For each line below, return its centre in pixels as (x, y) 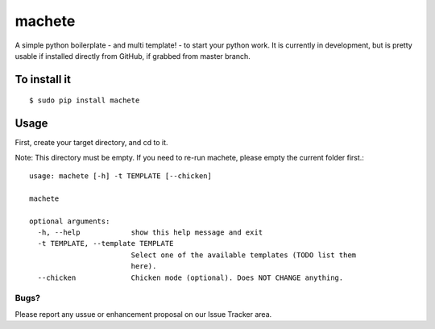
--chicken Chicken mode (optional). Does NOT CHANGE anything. (191, 277)
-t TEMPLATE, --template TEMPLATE (106, 244)
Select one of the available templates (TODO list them (244, 255)
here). (144, 267)
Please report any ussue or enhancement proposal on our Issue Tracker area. (143, 314)
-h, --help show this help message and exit (150, 232)
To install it (43, 79)
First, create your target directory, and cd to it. (91, 143)
